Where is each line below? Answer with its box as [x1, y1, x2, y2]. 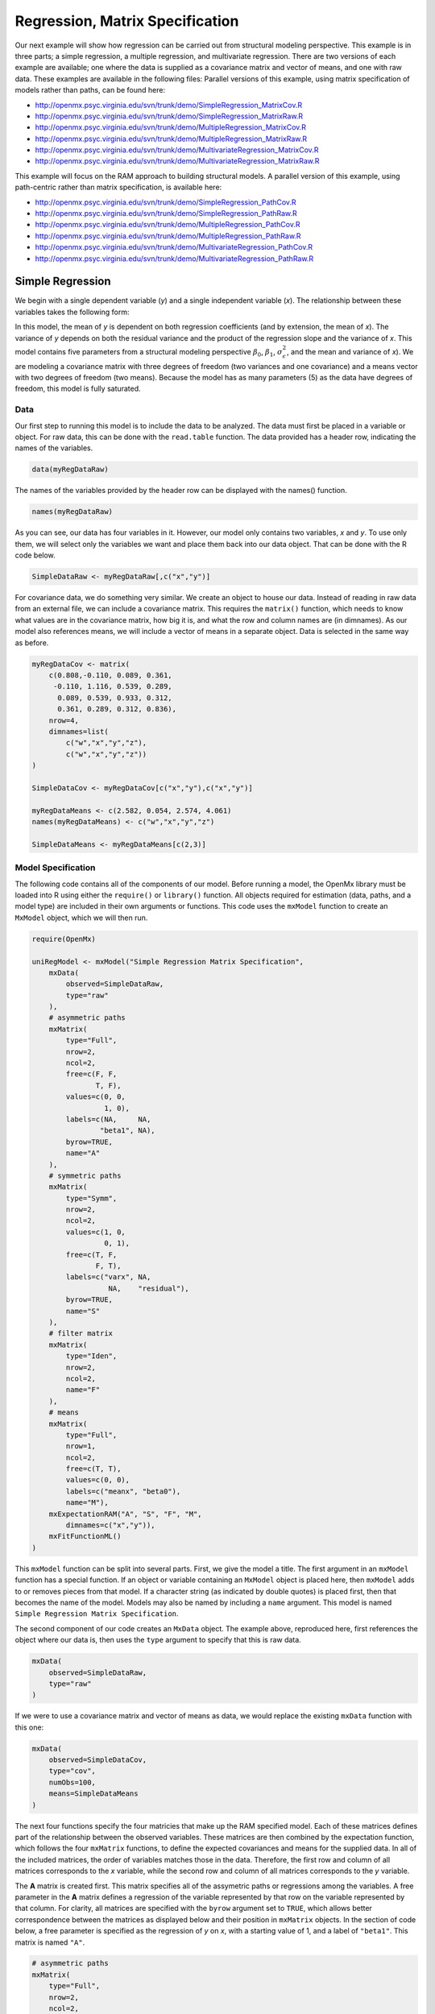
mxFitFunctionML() [48, 1531, 122, 1541]
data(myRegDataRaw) [31, 465, 109, 474]
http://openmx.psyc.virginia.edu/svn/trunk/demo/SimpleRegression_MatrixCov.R [35, 100, 302, 110]
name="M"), [65, 1498, 109, 1507]
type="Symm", [65, 1193, 118, 1203]
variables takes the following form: [14, 307, 130, 317]
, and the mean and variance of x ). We [286, 346, 414, 356]
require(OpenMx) [31, 934, 97, 943]
